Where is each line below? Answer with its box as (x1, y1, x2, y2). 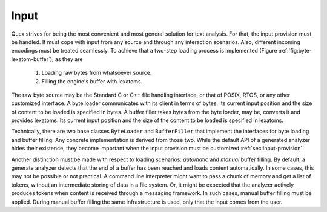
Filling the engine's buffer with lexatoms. (41, 77, 143, 85)
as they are (54, 55, 83, 63)
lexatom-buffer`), (11, 55, 54, 63)
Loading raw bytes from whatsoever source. (41, 69, 152, 77)
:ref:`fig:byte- (279, 47, 312, 54)
